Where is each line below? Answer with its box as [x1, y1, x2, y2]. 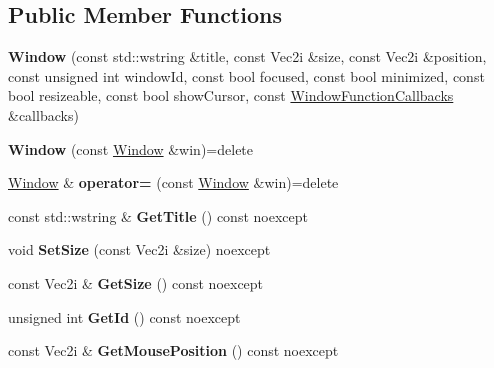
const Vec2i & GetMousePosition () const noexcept [8, 340, 339, 361]
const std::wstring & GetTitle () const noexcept [8, 205, 308, 226]
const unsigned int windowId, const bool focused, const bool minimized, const [8, 65, 485, 86]
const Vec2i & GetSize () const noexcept [8, 272, 264, 293]
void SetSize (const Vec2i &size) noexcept [8, 239, 271, 260]
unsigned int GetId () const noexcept [8, 306, 241, 327]
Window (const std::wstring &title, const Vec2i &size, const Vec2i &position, [8, 46, 487, 67]
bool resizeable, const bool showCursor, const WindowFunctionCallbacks [8, 85, 454, 106]
